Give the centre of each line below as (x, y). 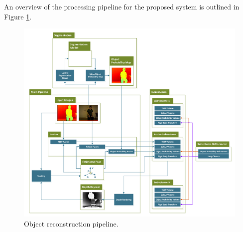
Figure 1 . (18, 16)
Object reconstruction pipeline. (71, 223)
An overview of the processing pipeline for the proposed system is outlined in (122, 6)
